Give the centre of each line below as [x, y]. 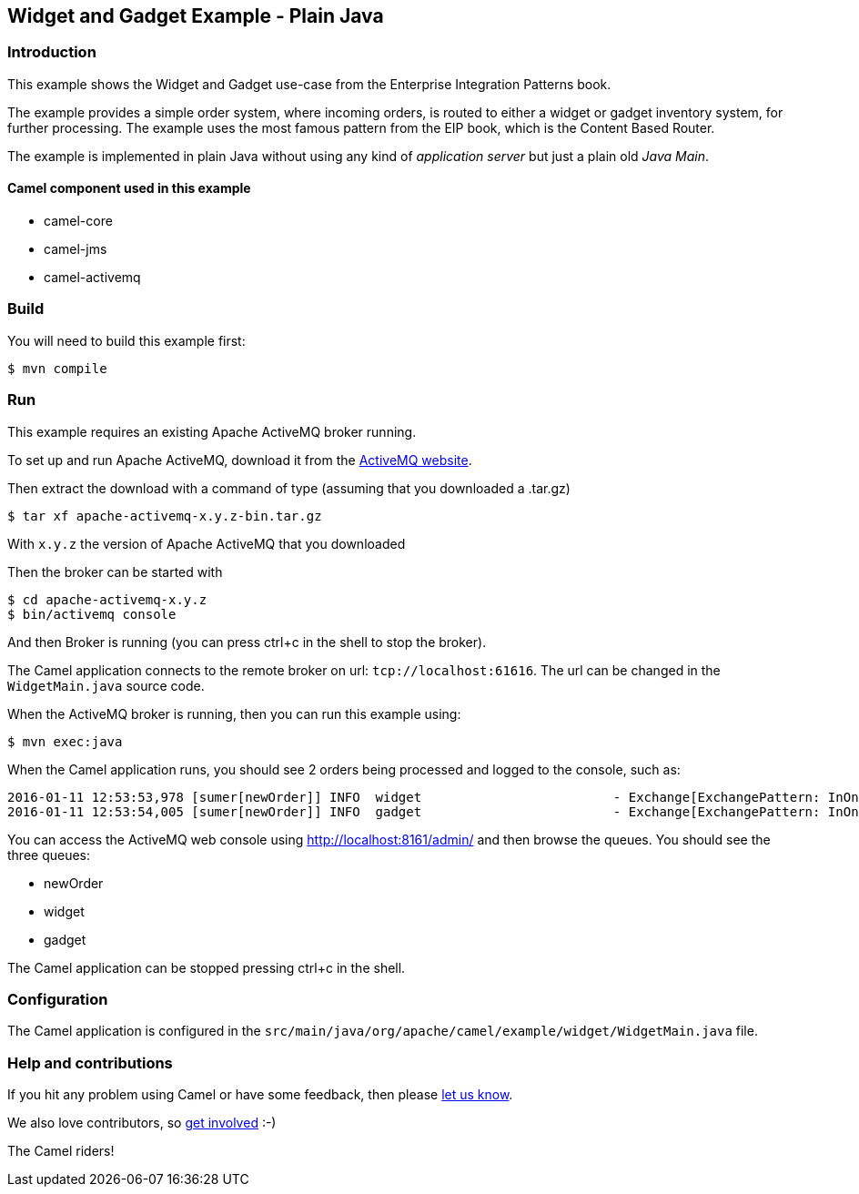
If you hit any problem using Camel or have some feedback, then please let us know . [260, 1095]
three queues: [49, 855]
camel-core [78, 221]
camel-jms [76, 249]
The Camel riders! [61, 1151]
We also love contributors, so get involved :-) [142, 1123]
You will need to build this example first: [126, 340]
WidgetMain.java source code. [106, 685]
